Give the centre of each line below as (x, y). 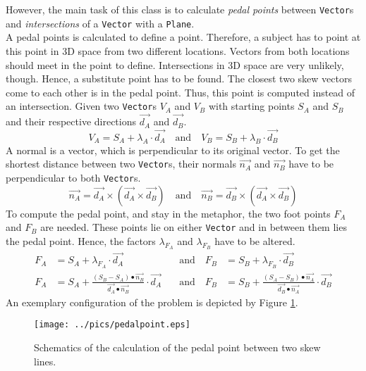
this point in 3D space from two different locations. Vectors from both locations (178, 50)
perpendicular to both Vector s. (73, 178)
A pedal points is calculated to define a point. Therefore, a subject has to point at (183, 37)
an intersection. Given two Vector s (81, 106)
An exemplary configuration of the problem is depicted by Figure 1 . (152, 302)
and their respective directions (71, 121)
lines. (45, 361)
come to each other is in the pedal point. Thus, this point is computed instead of (181, 92)
